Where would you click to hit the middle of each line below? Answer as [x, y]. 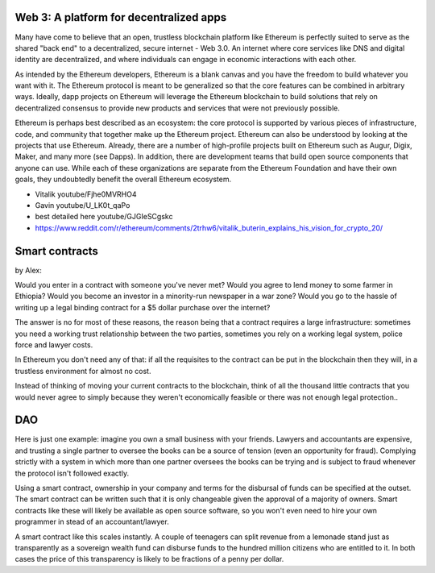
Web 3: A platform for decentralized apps [121, 17]
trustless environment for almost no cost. [83, 371]
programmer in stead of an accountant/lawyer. [92, 522]
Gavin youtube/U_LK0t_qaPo [83, 205]
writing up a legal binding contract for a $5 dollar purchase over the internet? [143, 307]
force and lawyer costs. [54, 345]
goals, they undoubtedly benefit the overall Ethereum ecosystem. [123, 179]
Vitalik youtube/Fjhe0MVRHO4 [86, 194]
